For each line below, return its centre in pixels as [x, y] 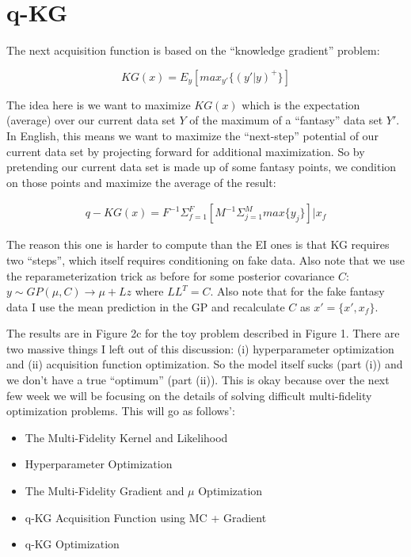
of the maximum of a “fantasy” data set [286, 120]
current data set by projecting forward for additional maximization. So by [186, 151]
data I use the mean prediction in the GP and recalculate [146, 306]
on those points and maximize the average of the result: [141, 182]
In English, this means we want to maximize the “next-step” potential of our [192, 135]
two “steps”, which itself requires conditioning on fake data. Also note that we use [205, 259]
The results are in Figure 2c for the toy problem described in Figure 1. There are [203, 333]
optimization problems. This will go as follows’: [121, 411]
